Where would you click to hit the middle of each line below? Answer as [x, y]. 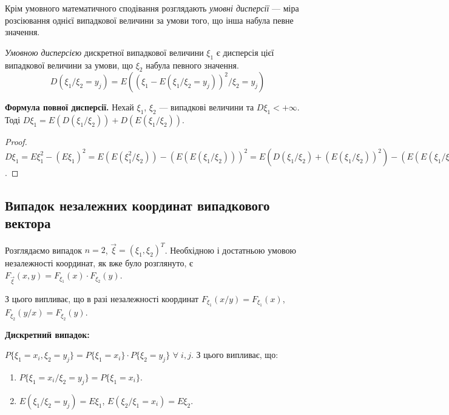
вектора [28, 223]
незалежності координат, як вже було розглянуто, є [99, 263]
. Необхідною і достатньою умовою [230, 250]
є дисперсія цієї [245, 52]
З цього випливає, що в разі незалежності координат [102, 298]
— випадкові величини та [207, 107]
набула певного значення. [192, 65]
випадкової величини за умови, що [69, 65]
